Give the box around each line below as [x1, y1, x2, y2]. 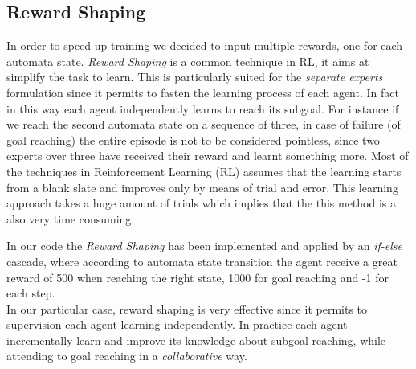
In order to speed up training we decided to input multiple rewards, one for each [6, 37, 403, 54]
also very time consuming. [6, 210, 135, 227]
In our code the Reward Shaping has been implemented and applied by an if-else [6, 237, 402, 254]
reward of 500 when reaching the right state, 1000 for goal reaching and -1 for [6, 269, 389, 285]
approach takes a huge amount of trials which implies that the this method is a [6, 195, 397, 211]
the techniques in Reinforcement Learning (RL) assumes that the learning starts [6, 162, 402, 179]
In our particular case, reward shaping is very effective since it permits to [6, 300, 368, 317]
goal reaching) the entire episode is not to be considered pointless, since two [6, 131, 380, 148]
